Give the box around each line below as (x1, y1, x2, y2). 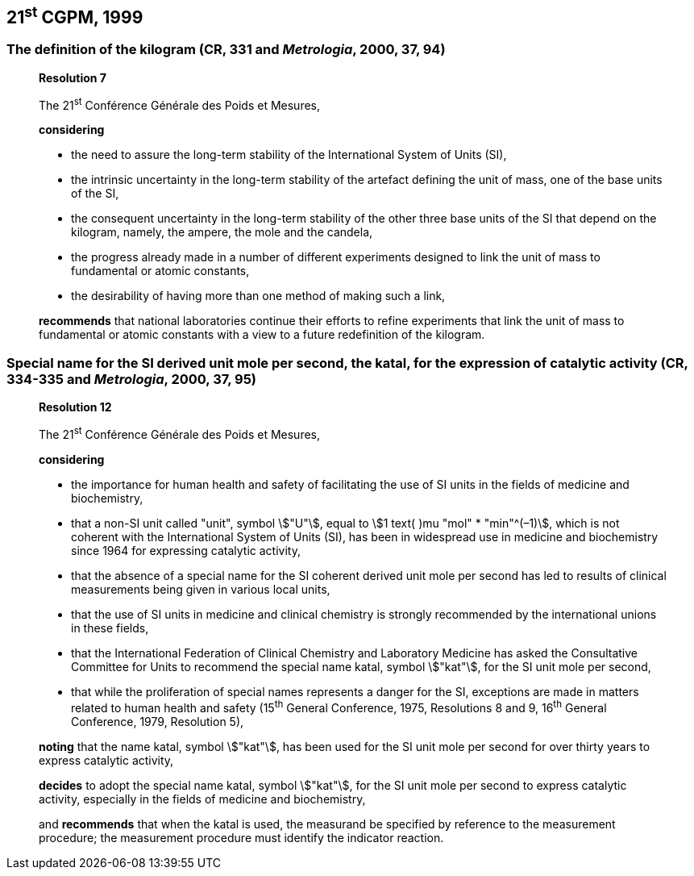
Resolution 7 (39, 70, 106, 85)
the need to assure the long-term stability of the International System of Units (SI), (71, 148, 507, 162)
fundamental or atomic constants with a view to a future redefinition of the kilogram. (39, 327, 485, 342)
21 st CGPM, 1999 (6, 3, 143, 27)
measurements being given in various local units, (71, 582, 330, 596)
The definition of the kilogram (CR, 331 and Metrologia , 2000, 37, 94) (6, 41, 446, 58)
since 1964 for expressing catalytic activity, (71, 543, 301, 557)
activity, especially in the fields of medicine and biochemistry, (39, 791, 366, 806)
